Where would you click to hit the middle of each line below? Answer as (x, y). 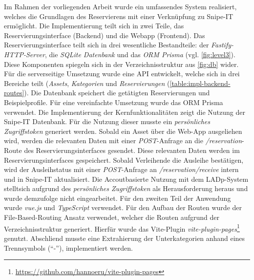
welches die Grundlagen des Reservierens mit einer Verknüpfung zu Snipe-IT (119, 16)
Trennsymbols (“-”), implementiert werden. (68, 248)
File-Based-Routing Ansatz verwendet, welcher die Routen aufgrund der (112, 217)
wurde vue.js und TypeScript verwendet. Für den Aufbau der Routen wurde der (123, 207)
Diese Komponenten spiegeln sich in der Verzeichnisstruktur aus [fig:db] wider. (121, 64)
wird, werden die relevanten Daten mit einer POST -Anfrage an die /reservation (123, 140)
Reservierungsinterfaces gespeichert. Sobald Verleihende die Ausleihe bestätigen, (124, 160)
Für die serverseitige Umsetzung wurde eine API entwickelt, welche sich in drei (122, 74)
